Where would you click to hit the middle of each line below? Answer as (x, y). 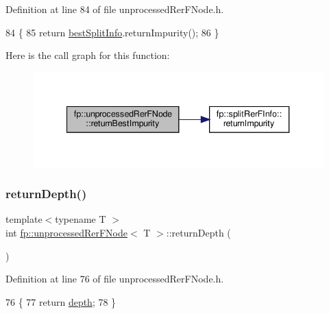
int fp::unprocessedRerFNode (66, 232)
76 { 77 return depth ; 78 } (61, 301)
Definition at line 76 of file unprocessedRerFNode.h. (115, 279)
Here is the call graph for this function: (88, 55)
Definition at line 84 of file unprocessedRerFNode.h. (115, 9)
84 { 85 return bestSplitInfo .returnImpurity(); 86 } (112, 32)
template (24, 219)
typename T (81, 219)
